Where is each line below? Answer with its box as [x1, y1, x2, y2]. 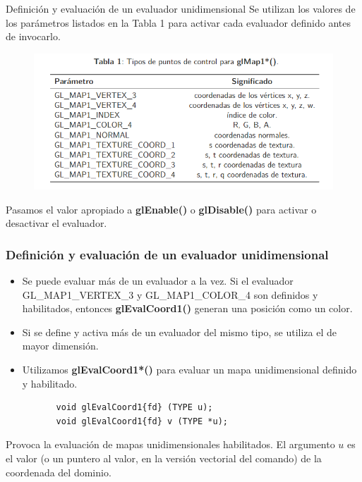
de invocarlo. [6, 29, 61, 44]
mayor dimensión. [22, 338, 99, 353]
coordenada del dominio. [6, 464, 111, 479]
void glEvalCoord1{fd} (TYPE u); [56, 402, 213, 413]
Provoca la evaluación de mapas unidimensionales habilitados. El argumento [6, 437, 335, 452]
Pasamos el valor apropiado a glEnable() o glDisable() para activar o [6, 202, 317, 216]
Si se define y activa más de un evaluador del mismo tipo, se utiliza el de [22, 324, 337, 339]
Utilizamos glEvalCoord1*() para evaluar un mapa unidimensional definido [22, 362, 357, 377]
